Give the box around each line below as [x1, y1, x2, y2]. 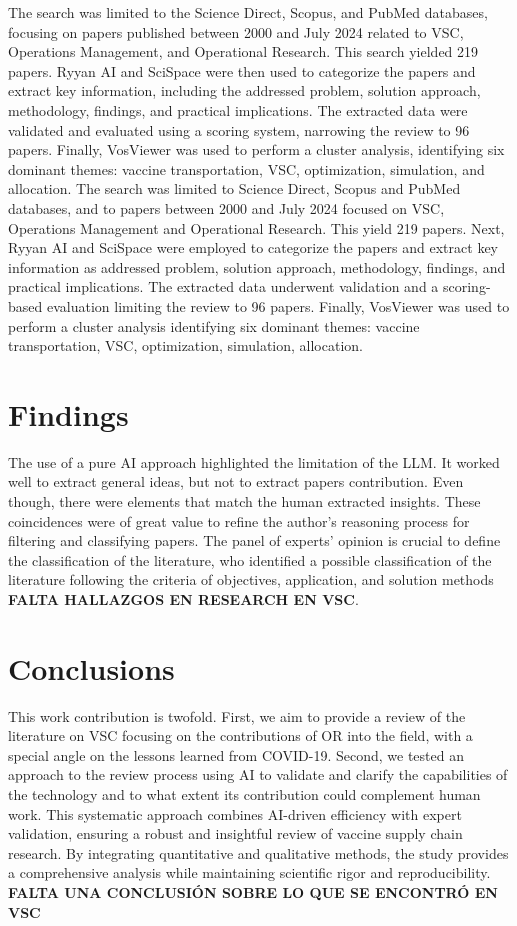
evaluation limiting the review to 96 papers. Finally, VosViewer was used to [46, 295, 510, 316]
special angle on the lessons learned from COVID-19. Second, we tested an [8, 744, 464, 765]
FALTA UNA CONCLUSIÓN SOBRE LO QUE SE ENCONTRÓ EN [8, 882, 498, 903]
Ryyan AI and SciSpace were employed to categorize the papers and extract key [8, 237, 498, 258]
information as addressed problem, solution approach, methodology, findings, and [8, 256, 506, 277]
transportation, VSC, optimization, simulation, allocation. [8, 335, 363, 356]
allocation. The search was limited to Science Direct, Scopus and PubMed [8, 178, 461, 199]
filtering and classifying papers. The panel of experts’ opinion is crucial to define [8, 530, 501, 551]
